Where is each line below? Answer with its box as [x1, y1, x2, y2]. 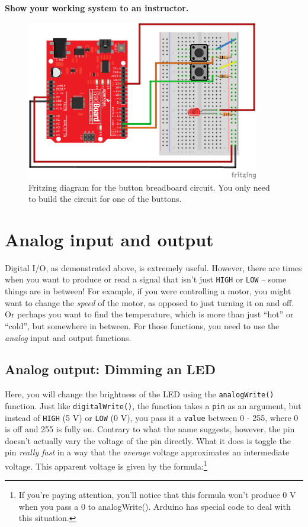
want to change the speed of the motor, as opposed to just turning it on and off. [5, 296, 294, 309]
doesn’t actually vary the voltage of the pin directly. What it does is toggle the [5, 434, 291, 446]
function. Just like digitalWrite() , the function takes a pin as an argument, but [5, 399, 301, 412]
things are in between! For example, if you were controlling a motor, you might [5, 285, 291, 297]
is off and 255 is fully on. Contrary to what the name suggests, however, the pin [5, 423, 295, 435]
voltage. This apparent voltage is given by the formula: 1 [5, 458, 207, 472]
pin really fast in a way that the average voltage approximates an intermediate [5, 446, 290, 458]
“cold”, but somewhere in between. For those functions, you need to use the [5, 319, 280, 332]
